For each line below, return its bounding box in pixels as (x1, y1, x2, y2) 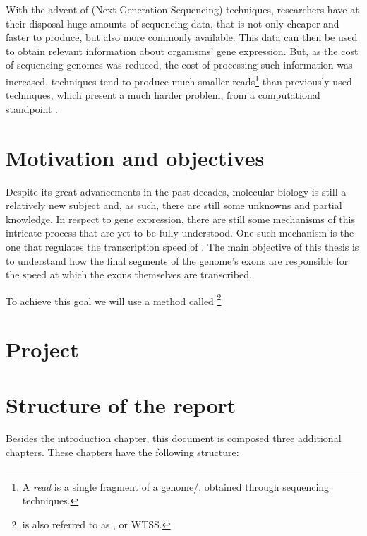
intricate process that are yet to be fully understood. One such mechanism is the (6, 225, 354, 240)
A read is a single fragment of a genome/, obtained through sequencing (22, 479, 330, 494)
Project (6, 335, 79, 364)
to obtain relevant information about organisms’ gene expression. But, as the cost (6, 43, 359, 58)
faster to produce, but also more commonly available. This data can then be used (6, 30, 358, 44)
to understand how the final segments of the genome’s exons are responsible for (6, 253, 349, 268)
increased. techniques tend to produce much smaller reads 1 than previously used (6, 71, 352, 88)
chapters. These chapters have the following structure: (6, 445, 239, 460)
